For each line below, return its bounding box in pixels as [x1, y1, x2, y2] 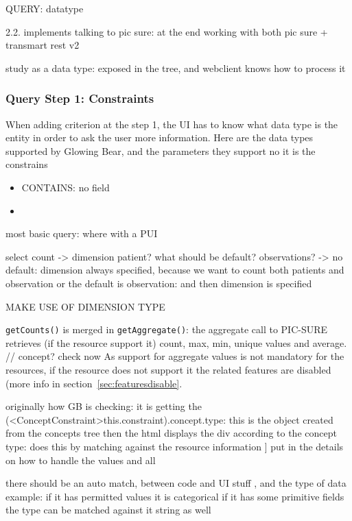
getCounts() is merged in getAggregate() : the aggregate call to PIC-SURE [5, 322, 328, 337]
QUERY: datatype [5, 1, 84, 15]
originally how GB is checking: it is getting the [5, 399, 202, 413]
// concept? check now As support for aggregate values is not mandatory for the [5, 349, 344, 363]
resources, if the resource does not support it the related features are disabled [5, 362, 331, 376]
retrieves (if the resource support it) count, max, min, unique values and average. [5, 335, 347, 350]
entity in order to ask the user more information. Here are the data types [5, 130, 314, 145]
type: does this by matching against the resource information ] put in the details [5, 439, 344, 453]
